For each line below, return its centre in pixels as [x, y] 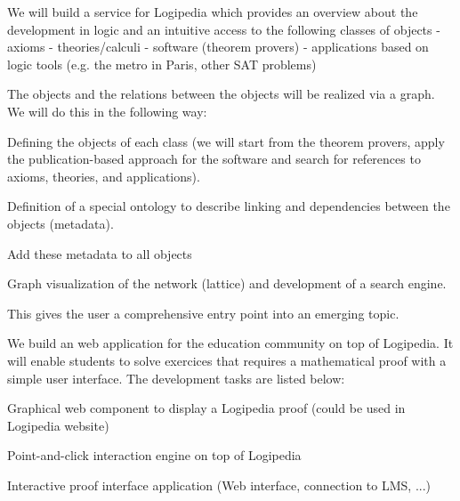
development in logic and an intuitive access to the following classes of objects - [224, 29]
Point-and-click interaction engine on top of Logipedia [154, 455]
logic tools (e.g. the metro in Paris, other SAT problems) [162, 64]
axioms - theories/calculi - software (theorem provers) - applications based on [218, 47]
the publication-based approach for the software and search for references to [214, 159]
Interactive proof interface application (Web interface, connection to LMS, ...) [219, 485]
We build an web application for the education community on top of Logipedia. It [230, 343]
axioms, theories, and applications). [104, 176]
